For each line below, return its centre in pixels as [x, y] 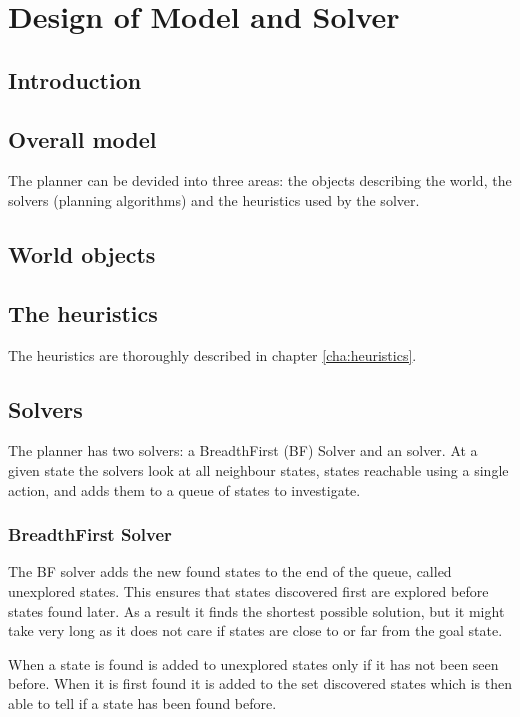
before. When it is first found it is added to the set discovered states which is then [260, 683]
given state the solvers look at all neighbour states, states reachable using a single [258, 469]
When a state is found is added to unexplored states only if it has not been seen [253, 663]
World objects [82, 253]
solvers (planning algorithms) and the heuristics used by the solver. [214, 199]
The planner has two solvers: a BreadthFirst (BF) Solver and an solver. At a [243, 450]
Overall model [82, 138]
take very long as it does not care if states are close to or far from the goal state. [255, 630]
